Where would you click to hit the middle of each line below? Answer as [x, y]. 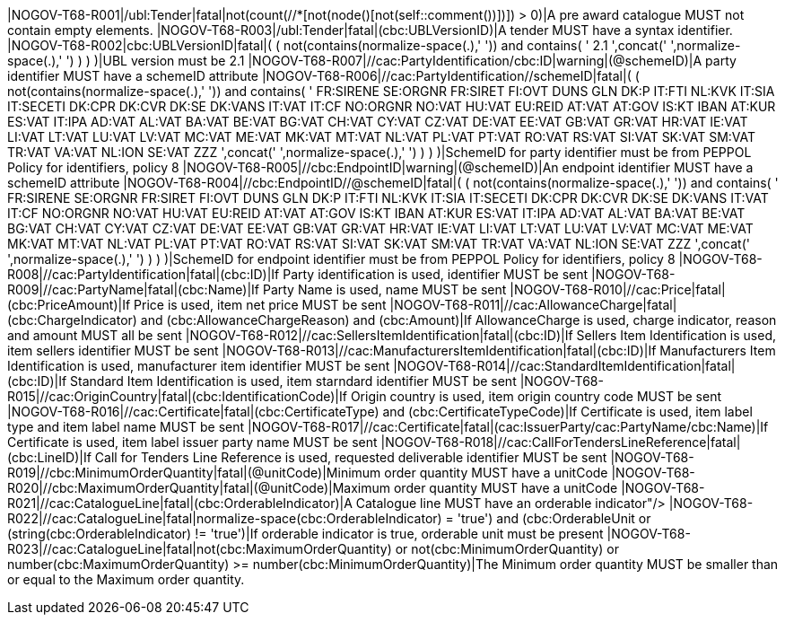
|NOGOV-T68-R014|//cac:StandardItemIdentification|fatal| [564, 366]
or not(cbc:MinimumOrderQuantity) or [507, 549]
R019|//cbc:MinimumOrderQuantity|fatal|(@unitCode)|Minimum [194, 473]
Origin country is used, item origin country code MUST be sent [536, 396]
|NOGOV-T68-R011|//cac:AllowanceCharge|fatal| [533, 305]
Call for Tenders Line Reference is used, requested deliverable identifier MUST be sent [351, 457]
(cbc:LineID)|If [49, 457]
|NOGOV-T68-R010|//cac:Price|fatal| [618, 289]
